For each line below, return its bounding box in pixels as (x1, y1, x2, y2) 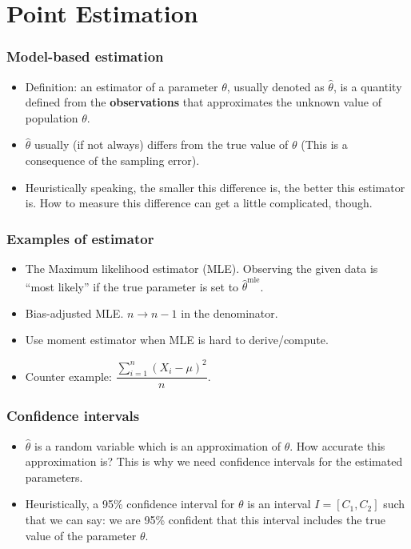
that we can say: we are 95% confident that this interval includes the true (25, 511, 386, 527)
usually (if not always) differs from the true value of (34, 136, 289, 153)
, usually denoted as (226, 78, 325, 94)
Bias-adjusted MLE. (25, 304, 124, 321)
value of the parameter (25, 527, 137, 543)
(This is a (301, 136, 348, 153)
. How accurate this (289, 437, 385, 454)
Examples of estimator (6, 228, 154, 248)
